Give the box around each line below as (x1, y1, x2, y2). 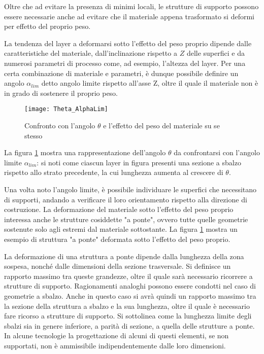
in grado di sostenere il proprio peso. (4, 87, 118, 98)
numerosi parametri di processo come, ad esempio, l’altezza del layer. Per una (4, 57, 246, 68)
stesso (24, 130, 43, 140)
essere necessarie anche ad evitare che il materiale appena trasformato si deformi (4, 11, 254, 21)
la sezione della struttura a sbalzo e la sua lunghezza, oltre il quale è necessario (4, 300, 250, 311)
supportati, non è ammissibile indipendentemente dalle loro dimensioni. (4, 340, 226, 350)
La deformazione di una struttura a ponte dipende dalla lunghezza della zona (4, 251, 244, 261)
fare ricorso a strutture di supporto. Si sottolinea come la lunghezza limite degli (4, 310, 252, 321)
